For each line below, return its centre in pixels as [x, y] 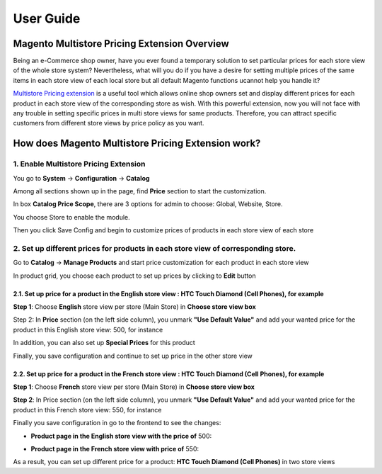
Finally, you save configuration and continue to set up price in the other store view [133, 356]
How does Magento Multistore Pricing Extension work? [137, 143]
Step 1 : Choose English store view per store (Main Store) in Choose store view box [134, 307]
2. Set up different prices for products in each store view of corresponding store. [155, 248]
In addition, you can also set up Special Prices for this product [104, 343]
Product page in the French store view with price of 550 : [115, 448]
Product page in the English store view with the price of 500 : [121, 436]
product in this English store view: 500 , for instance [88, 329]
